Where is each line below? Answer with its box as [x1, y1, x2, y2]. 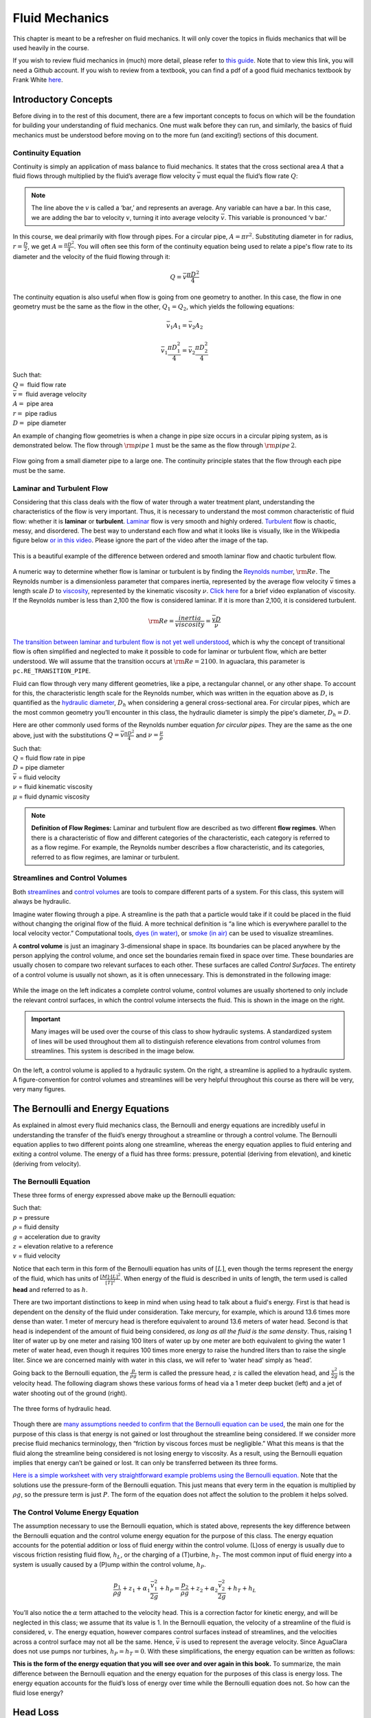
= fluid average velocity [17, 390, 87, 399]
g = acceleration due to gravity [12, 1232, 101, 1240]
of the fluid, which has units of [12, 1275, 99, 1283]
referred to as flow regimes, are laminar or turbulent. [31, 853, 180, 861]
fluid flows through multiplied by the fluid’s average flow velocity [12, 172, 196, 180]
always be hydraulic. [12, 897, 71, 906]
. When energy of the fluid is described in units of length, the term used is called [120, 1275, 348, 1283]
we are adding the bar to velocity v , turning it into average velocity [31, 213, 220, 221]
